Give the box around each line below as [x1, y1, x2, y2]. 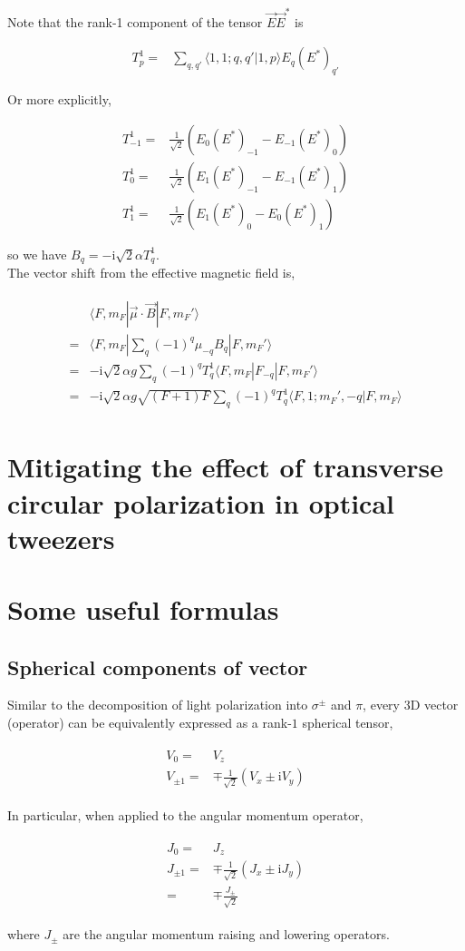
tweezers [7, 519, 115, 556]
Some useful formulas [7, 591, 279, 628]
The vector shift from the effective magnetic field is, [7, 263, 295, 282]
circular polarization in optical [7, 484, 394, 521]
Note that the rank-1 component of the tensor [7, 12, 263, 31]
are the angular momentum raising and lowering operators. [63, 925, 390, 944]
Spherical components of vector [7, 652, 308, 681]
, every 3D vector [363, 695, 459, 714]
